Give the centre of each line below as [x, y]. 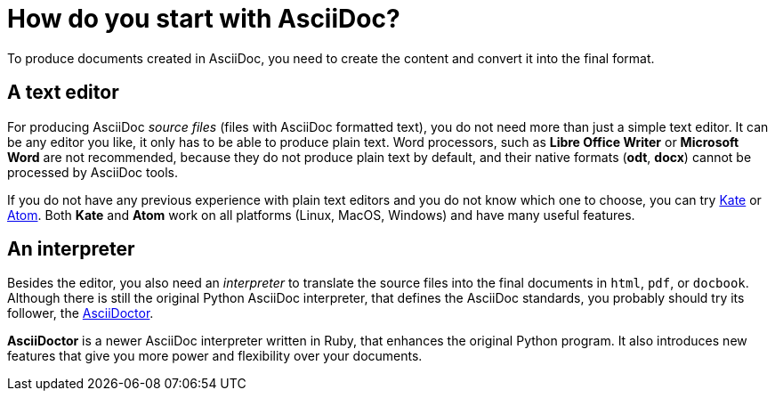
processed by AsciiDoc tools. [93, 172]
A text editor [63, 93]
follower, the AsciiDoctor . [81, 313]
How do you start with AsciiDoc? [204, 19]
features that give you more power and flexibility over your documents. [215, 356]
